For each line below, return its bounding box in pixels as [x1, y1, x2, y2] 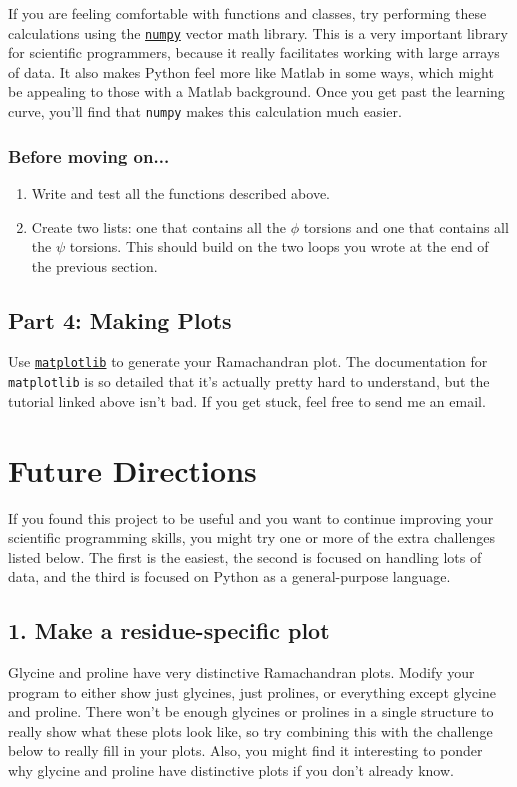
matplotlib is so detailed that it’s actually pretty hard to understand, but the [8, 371, 490, 392]
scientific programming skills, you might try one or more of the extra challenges [8, 527, 496, 548]
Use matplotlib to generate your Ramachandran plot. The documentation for [8, 351, 488, 372]
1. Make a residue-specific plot [8, 615, 330, 646]
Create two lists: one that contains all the [31, 216, 286, 237]
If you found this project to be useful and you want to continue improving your [8, 507, 494, 528]
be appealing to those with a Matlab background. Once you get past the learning [8, 81, 505, 102]
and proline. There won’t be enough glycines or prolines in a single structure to [8, 701, 494, 722]
